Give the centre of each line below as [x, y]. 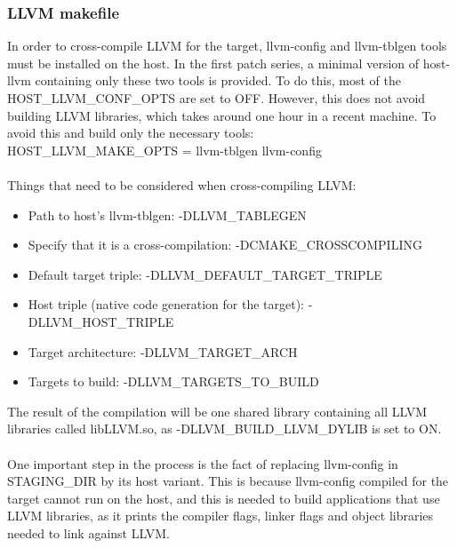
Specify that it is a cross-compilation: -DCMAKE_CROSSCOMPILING [225, 245]
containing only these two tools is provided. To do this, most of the [218, 80]
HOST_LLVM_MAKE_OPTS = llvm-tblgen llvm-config [164, 150]
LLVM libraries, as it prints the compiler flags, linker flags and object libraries [220, 516]
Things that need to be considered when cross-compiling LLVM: [182, 184]
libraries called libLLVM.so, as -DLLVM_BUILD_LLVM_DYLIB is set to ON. [224, 429]
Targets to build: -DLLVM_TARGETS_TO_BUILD [173, 381]
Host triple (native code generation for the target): [166, 304]
